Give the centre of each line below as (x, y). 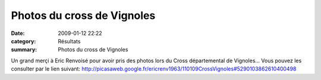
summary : (24, 50)
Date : (18, 33)
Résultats (69, 41)
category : (23, 41)
